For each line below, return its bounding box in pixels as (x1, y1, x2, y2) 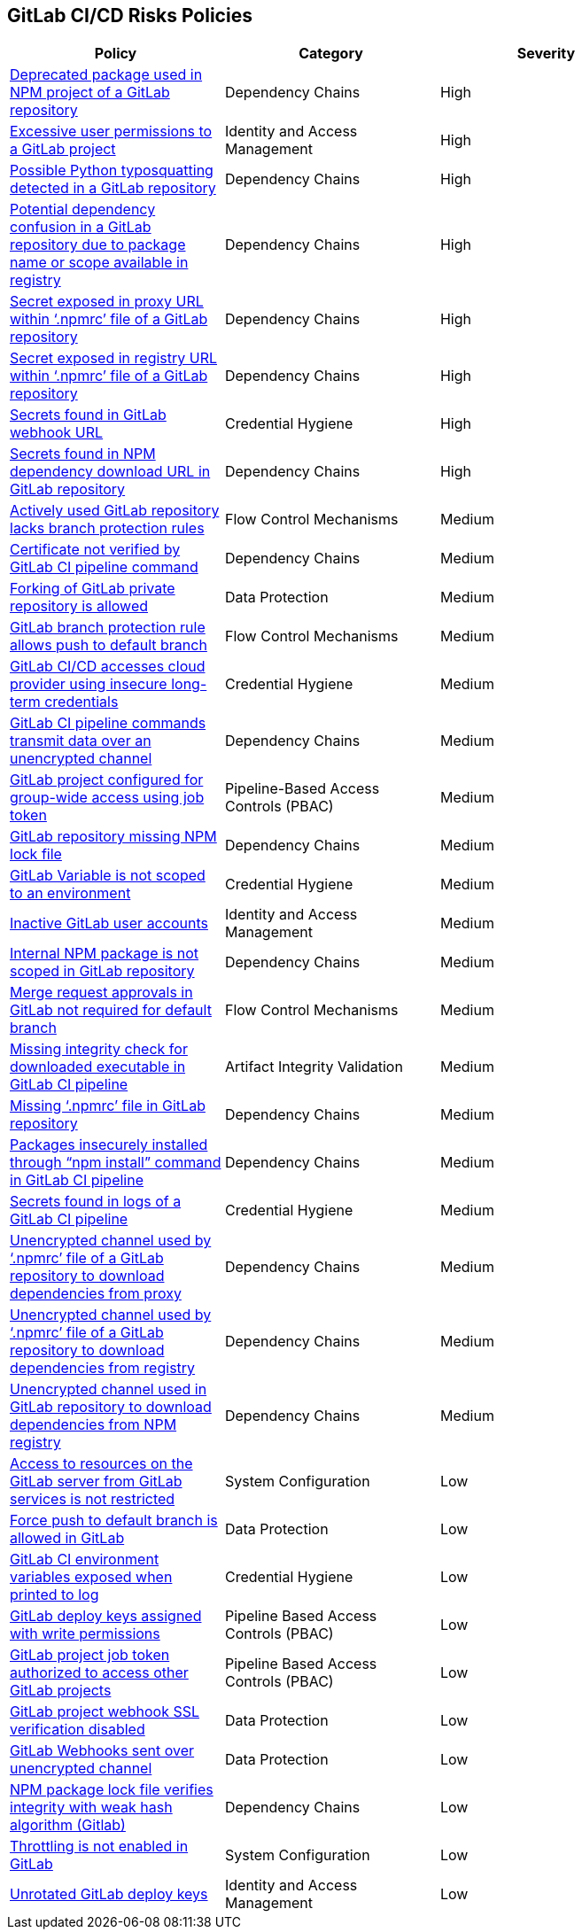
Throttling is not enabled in (10, 1837, 189, 1856)
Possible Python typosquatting (10, 161, 213, 180)
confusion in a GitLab (10, 218, 151, 237)
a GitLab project (10, 140, 116, 159)
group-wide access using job (10, 788, 205, 807)
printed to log (10, 1586, 99, 1604)
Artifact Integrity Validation (224, 1058, 403, 1076)
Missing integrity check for (10, 1040, 188, 1059)
